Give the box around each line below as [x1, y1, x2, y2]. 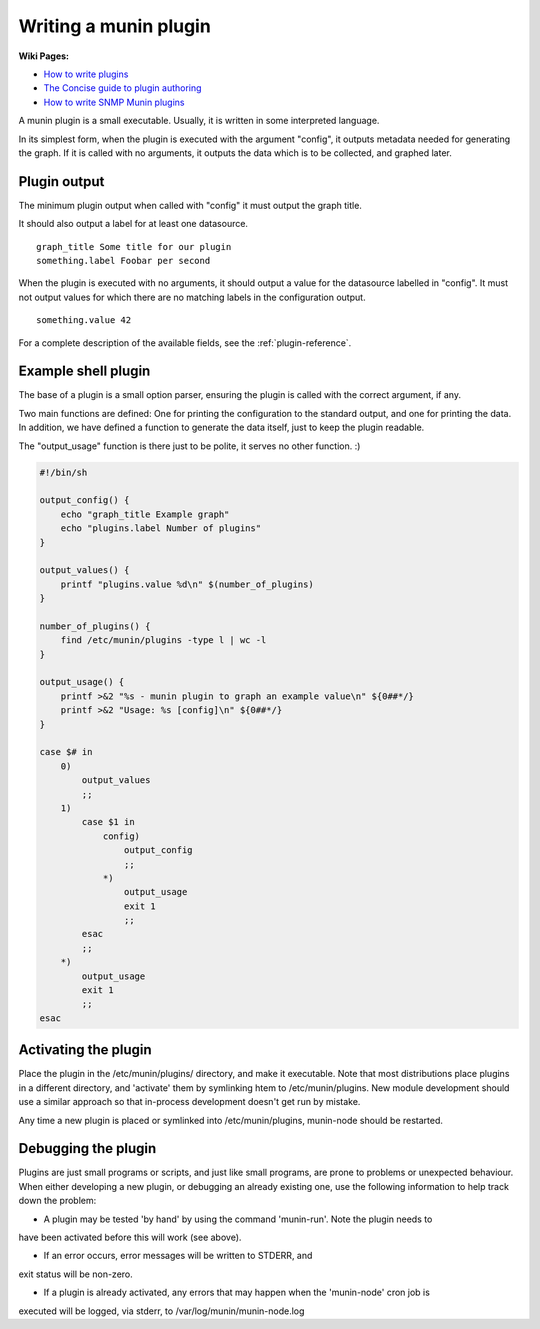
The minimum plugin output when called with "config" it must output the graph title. [18, 199, 362, 211]
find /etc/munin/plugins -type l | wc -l [60, 635, 267, 646]
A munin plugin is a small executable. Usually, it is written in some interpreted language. [18, 115, 380, 127]
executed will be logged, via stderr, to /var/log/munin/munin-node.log [18, 1305, 305, 1317]
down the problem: [18, 1195, 97, 1207]
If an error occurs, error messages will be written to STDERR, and [43, 1250, 313, 1262]
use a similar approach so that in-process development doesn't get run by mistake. [18, 1096, 361, 1108]
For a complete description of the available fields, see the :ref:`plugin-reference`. [18, 336, 352, 349]
